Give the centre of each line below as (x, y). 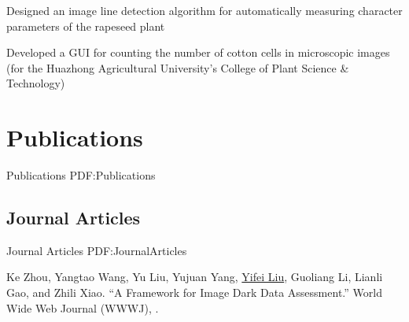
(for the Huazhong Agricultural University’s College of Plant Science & (178, 67)
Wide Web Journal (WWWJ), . (83, 307)
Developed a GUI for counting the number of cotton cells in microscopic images (198, 52)
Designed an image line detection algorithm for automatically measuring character (204, 10)
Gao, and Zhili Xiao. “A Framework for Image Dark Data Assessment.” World (194, 292)
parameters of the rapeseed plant (86, 26)
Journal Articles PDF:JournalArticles (97, 250)
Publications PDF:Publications (81, 175)
